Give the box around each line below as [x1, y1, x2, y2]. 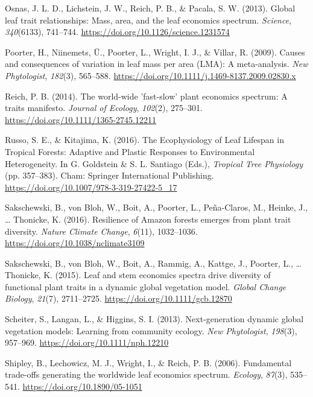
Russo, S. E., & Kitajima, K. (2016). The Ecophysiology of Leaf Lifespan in [5, 133, 284, 146]
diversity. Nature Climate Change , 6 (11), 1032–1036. [5, 224, 198, 237]
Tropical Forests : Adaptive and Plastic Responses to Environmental [5, 145, 255, 157]
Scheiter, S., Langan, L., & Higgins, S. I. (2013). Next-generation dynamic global [5, 313, 304, 325]
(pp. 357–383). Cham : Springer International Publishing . [5, 169, 214, 182]
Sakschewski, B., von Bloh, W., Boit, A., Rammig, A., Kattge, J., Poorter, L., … [5, 256, 302, 269]
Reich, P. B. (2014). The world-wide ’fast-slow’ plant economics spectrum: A [5, 89, 288, 102]
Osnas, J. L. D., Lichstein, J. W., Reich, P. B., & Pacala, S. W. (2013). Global [5, 2, 296, 14]
